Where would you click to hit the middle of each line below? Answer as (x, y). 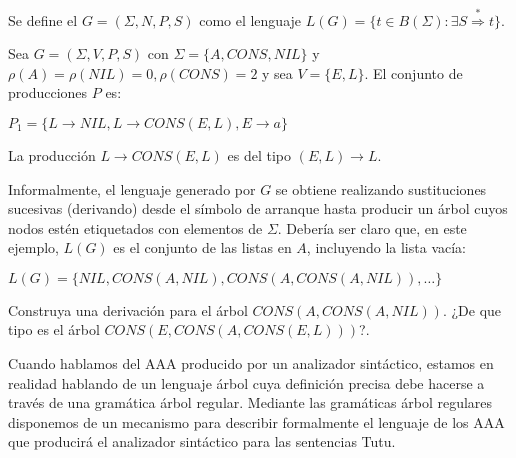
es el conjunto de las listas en (202, 247)
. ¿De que (472, 309)
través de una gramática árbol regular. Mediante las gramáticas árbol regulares (250, 402)
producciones (48, 92)
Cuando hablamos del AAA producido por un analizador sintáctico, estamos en (251, 363)
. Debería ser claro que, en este (372, 227)
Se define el (43, 19)
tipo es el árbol (54, 329)
